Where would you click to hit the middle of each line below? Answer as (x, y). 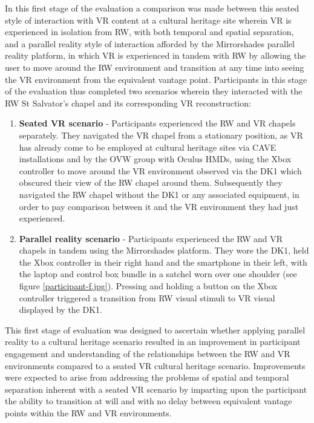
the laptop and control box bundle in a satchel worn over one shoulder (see (158, 274)
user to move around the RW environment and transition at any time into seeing (155, 67)
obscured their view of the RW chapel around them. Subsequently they (151, 182)
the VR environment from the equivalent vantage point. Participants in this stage (156, 79)
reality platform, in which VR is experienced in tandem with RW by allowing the (155, 55)
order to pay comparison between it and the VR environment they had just (159, 206)
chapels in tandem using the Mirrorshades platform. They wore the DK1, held (164, 250)
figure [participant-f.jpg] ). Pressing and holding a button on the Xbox (148, 286)
